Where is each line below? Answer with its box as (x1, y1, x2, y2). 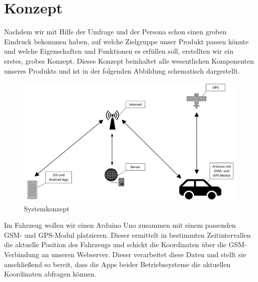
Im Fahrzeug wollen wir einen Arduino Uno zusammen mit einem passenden (4, 220, 236, 230)
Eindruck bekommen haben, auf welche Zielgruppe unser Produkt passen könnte (4, 36, 249, 46)
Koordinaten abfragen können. (4, 269, 96, 279)
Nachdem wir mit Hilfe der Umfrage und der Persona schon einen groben (4, 26, 227, 37)
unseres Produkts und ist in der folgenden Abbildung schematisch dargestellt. (4, 65, 240, 76)
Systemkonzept (24, 203, 70, 213)
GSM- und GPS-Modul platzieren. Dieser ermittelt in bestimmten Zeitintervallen (4, 229, 251, 240)
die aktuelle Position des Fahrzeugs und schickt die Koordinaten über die (4, 239, 227, 250)
